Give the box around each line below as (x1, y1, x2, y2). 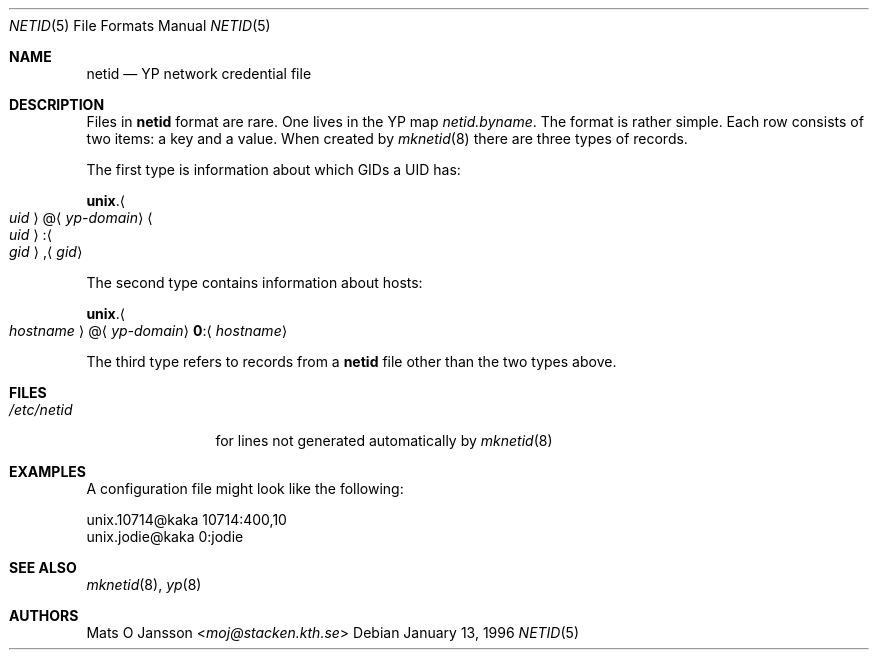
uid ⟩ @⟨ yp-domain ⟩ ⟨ (9, 209, 153, 226)
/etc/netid (9, 401, 73, 418)
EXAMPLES (9, 463, 86, 480)
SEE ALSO (9, 559, 77, 576)
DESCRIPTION (9, 96, 105, 113)
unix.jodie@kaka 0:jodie (86, 528, 244, 545)
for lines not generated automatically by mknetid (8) (215, 432, 553, 449)
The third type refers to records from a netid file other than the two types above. (86, 353, 617, 370)
